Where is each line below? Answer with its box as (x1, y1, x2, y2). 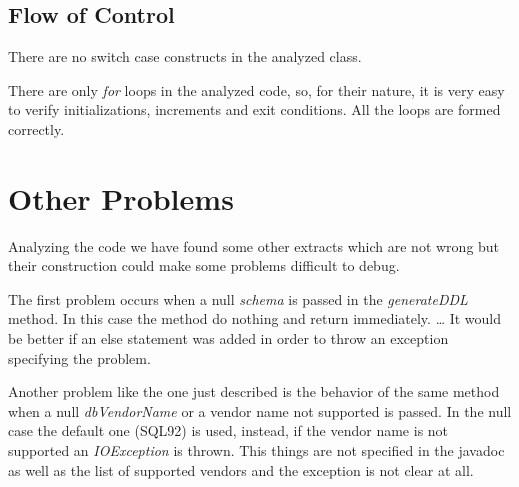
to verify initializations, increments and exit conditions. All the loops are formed (8, 99, 501, 120)
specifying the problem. (8, 347, 151, 368)
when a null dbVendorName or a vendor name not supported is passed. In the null (8, 400, 512, 421)
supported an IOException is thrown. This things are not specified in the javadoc (8, 440, 505, 461)
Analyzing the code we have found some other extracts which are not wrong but (8, 235, 500, 256)
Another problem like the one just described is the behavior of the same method (8, 381, 500, 402)
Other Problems (8, 177, 234, 218)
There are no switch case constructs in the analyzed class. (8, 46, 362, 67)
